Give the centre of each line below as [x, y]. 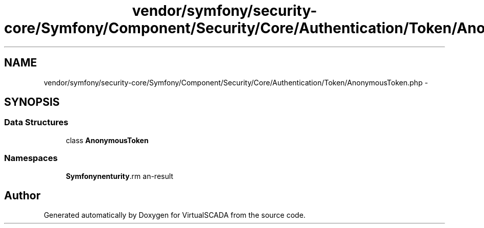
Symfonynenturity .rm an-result [119, 176]
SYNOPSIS [32, 102]
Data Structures [36, 122]
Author [22, 195]
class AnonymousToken [107, 140]
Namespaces [31, 158]
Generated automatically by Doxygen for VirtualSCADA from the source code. [175, 215]
